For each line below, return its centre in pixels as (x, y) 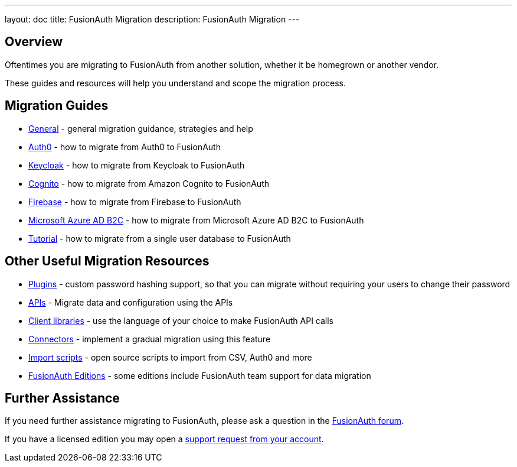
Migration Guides (57, 106)
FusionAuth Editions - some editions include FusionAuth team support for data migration (200, 375)
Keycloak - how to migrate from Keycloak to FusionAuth (137, 165)
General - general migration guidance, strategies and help (141, 128)
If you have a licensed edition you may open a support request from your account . (164, 439)
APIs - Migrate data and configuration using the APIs (131, 302)
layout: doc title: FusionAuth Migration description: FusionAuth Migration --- (152, 19)
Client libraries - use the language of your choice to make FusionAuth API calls (181, 320)
